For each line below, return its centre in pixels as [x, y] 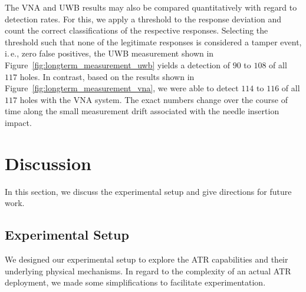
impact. [18, 122]
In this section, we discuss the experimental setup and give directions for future [148, 191]
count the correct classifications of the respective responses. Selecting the [136, 30]
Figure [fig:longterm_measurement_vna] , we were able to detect [122, 88]
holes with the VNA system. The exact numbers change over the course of [154, 99]
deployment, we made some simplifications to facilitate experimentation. [135, 282]
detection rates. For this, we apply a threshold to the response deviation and [143, 19]
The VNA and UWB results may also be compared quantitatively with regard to [151, 7]
